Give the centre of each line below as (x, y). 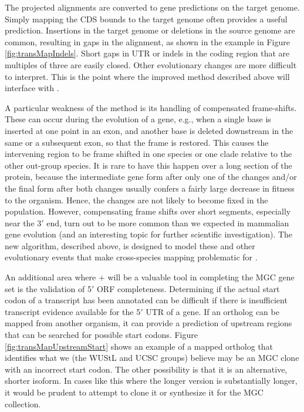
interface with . (32, 88)
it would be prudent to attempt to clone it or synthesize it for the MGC (134, 392)
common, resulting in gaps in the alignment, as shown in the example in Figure (147, 41)
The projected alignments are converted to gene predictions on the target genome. (152, 7)
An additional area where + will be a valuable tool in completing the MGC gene (150, 277)
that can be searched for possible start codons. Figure (101, 335)
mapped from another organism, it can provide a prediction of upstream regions (148, 323)
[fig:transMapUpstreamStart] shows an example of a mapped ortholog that (139, 346)
